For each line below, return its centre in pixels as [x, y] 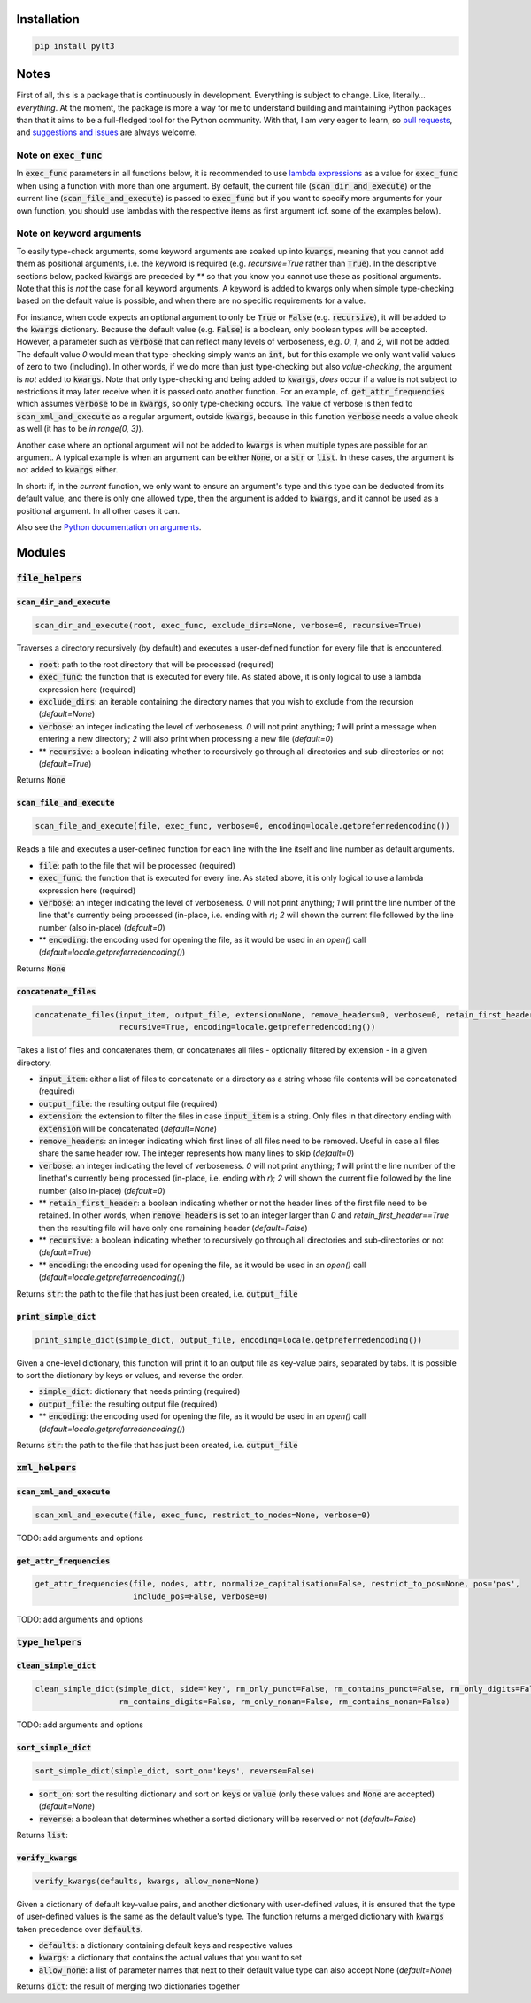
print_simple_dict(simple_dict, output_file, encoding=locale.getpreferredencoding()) [229, 1340]
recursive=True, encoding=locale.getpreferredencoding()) [247, 1027]
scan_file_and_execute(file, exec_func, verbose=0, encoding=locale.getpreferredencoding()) [242, 826]
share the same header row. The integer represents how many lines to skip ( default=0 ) [196, 1153]
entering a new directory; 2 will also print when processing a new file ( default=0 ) [186, 739]
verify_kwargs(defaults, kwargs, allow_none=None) [147, 1881]
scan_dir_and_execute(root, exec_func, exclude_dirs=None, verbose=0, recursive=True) [229, 625]
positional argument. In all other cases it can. [98, 510]
